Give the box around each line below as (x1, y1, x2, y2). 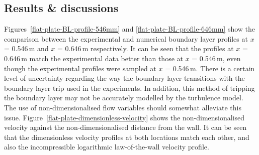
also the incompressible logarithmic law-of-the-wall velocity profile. (4, 141, 209, 152)
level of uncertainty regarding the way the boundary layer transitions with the (4, 73, 245, 83)
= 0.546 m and (4, 43, 49, 54)
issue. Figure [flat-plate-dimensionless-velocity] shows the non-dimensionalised (4, 112, 245, 122)
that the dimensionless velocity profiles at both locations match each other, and (4, 131, 249, 142)
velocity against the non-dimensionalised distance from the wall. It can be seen (4, 122, 247, 132)
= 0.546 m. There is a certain (165, 63, 255, 73)
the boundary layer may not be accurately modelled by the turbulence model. (4, 92, 243, 103)
